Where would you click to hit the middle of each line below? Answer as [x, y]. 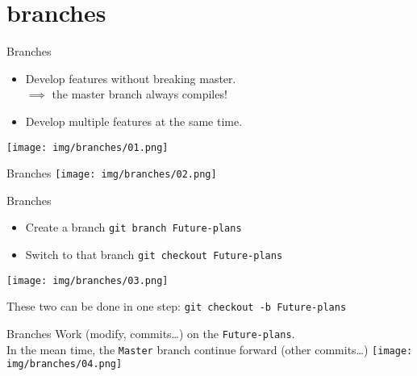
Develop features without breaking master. [131, 78]
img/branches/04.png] [65, 364]
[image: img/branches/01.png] [88, 147]
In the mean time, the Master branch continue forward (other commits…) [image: [210, 349]
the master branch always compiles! [140, 94]
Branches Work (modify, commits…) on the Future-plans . [151, 334]
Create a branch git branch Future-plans [133, 227]
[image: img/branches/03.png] [88, 280]
